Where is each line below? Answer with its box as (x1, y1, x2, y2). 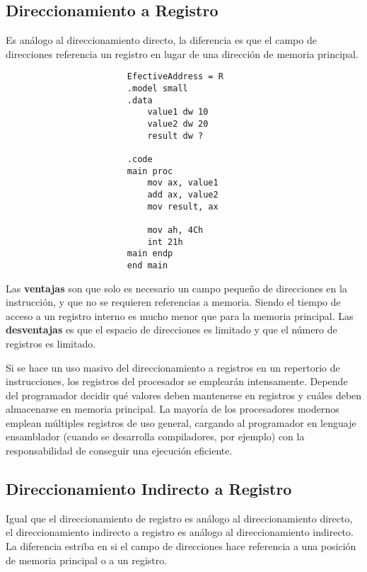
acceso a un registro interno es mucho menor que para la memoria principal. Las (6, 308, 354, 323)
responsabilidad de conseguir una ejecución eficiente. (6, 443, 233, 458)
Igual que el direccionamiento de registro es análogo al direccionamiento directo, (6, 510, 353, 525)
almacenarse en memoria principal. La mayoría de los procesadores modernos (6, 401, 339, 416)
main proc (127, 166, 173, 176)
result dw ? (147, 130, 204, 141)
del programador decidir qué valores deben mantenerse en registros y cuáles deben (6, 387, 362, 402)
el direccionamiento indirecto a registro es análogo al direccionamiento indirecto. (6, 525, 354, 539)
